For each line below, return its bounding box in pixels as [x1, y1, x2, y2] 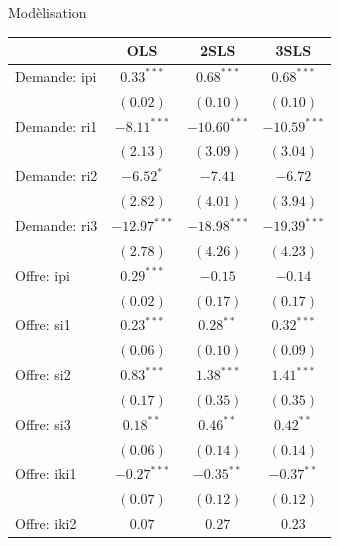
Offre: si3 [15, 413, 71, 434]
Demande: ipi [15, 65, 97, 86]
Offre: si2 [15, 364, 71, 385]
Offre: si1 [15, 314, 71, 335]
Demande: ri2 [15, 165, 98, 186]
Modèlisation [8, 2, 87, 22]
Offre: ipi [15, 264, 70, 285]
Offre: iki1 [15, 463, 77, 484]
